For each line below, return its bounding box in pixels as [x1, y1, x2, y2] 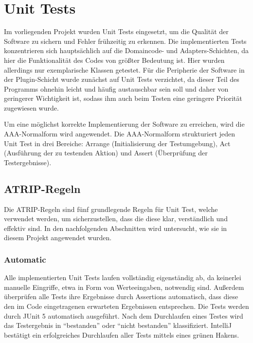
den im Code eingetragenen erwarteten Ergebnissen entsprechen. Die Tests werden [4, 301, 249, 311]
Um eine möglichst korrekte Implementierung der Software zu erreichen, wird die [4, 119, 245, 129]
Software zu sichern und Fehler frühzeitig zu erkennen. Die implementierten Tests [4, 36, 247, 46]
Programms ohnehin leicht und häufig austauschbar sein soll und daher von [4, 83, 229, 94]
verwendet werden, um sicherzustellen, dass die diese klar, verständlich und [4, 213, 228, 224]
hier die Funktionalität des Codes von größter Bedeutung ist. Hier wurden [4, 55, 225, 65]
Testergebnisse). [4, 157, 52, 167]
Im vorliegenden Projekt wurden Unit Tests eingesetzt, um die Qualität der [4, 26, 229, 37]
